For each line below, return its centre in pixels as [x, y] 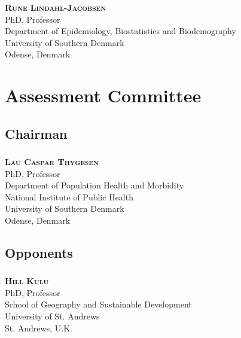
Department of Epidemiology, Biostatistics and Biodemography [120, 31]
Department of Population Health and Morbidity [94, 185]
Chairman [36, 133]
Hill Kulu [27, 281]
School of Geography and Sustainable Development [98, 304]
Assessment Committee [103, 95]
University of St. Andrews [52, 316]
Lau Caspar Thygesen [52, 161]
